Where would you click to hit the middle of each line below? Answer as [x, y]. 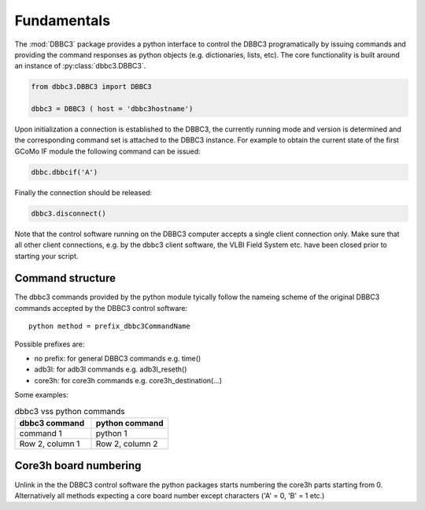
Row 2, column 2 [127, 443]
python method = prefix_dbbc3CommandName [109, 326]
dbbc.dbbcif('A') [65, 172]
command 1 [41, 433]
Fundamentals [62, 20]
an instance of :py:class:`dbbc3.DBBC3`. [80, 66]
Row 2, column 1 [50, 443]
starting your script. [46, 256]
